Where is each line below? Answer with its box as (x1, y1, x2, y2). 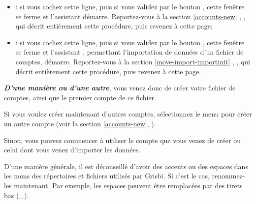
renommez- (212, 171, 245, 181)
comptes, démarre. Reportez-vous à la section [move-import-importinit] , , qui (15, 56, 251, 66)
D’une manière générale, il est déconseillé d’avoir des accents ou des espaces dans (4, 161, 248, 171)
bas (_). (4, 190, 29, 200)
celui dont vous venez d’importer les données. (4, 145, 141, 155)
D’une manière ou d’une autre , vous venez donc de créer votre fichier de (4, 83, 236, 93)
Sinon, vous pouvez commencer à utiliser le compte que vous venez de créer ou (4, 135, 241, 145)
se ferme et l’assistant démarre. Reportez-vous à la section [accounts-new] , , (15, 11, 246, 21)
